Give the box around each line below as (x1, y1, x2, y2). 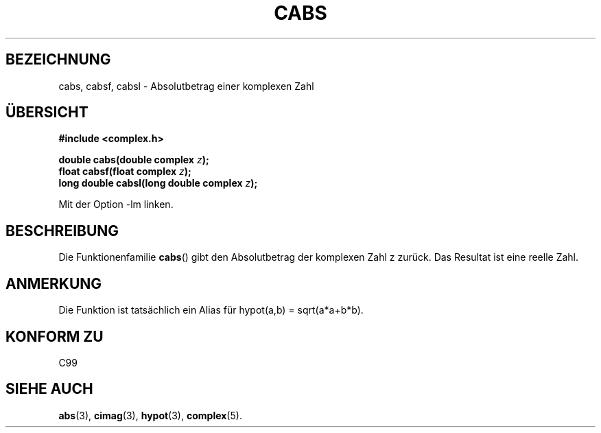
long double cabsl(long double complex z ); (58, 177, 258, 189)
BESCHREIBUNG (5, 222, 119, 239)
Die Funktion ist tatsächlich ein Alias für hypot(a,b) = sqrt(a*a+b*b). (58, 304, 364, 316)
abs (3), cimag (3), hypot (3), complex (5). (58, 409, 242, 421)
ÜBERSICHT (5, 104, 89, 121)
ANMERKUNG (5, 274, 102, 292)
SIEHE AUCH (5, 380, 93, 398)
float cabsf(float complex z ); (58, 165, 191, 178)
